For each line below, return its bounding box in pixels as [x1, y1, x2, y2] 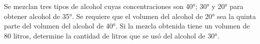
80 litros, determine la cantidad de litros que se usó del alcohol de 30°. [4, 30, 219, 40]
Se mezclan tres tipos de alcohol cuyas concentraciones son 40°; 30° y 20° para [4, 1, 243, 11]
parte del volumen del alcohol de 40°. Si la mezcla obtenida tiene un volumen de [4, 20, 250, 31]
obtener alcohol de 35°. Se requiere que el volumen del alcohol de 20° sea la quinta [4, 10, 256, 21]
